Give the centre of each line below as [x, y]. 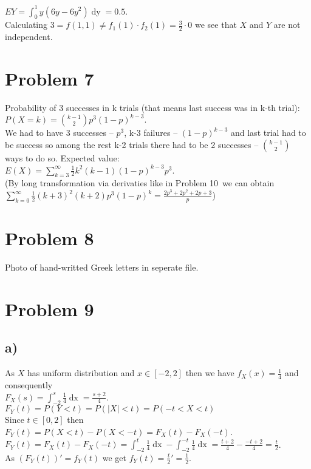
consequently [29, 384]
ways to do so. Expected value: [62, 158]
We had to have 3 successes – [59, 133]
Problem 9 [50, 309]
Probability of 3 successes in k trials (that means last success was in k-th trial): [152, 107]
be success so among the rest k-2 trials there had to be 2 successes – [132, 145]
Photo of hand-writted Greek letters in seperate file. [102, 267]
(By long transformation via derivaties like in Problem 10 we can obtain [140, 183]
